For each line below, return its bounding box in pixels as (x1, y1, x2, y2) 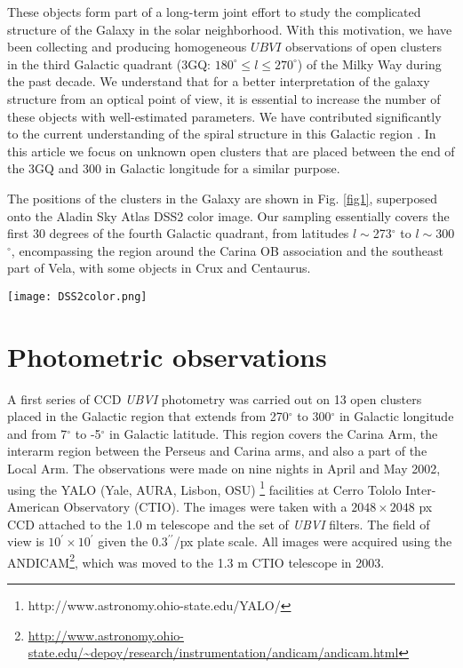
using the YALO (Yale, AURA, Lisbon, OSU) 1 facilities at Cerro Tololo (7, 477, 402, 498)
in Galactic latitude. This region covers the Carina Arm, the (109, 424, 438, 442)
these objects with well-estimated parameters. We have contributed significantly (7, 107, 442, 125)
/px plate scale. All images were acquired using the (173, 532, 452, 551)
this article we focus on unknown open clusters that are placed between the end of (7, 141, 455, 160)
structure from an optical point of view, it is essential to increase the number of (7, 89, 441, 107)
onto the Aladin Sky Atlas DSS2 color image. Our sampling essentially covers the (7, 206, 450, 225)
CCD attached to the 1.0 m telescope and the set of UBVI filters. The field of (7, 514, 430, 533)
